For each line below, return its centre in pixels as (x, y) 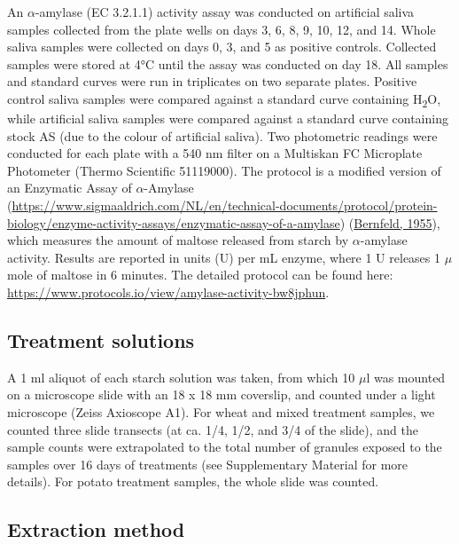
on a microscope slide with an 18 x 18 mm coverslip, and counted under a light (222, 394)
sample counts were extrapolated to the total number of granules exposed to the (225, 447)
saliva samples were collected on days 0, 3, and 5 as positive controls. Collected (222, 47)
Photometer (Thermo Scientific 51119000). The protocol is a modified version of (224, 170)
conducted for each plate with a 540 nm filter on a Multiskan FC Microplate (215, 153)
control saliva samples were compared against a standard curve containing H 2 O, (224, 99)
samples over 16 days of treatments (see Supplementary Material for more (208, 464)
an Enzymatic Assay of (70, 188)
